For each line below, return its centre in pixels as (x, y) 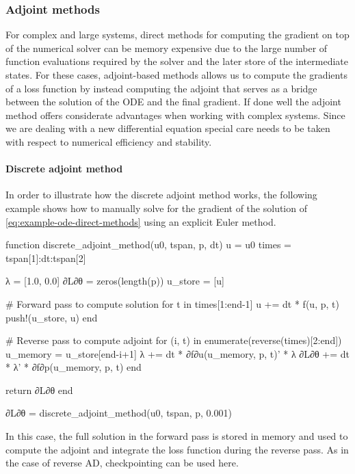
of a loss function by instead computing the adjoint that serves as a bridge (161, 88)
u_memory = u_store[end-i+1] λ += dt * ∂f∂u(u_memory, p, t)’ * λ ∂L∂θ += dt (177, 353)
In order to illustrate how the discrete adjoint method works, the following (161, 195)
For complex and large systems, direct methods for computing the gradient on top (177, 35)
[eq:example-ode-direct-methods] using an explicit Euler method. (141, 221)
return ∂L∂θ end (39, 390)
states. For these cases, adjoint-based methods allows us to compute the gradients (176, 75)
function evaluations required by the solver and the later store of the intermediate (177, 61)
